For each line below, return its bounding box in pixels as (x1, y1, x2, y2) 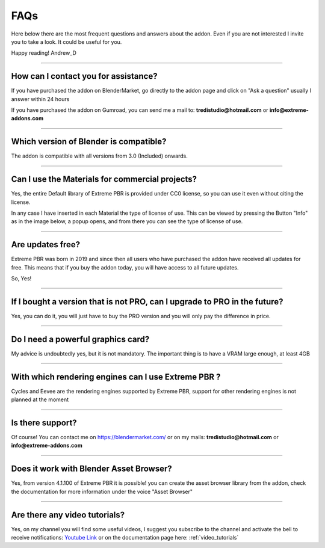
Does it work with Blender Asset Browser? (11, 464, 172, 474)
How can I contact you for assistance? (11, 71, 158, 81)
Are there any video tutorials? (11, 510, 125, 520)
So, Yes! (11, 275, 32, 282)
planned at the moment (11, 396, 69, 403)
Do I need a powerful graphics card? (11, 334, 150, 344)
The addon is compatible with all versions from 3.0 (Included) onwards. (11, 152, 188, 159)
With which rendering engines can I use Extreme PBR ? (11, 372, 221, 382)
